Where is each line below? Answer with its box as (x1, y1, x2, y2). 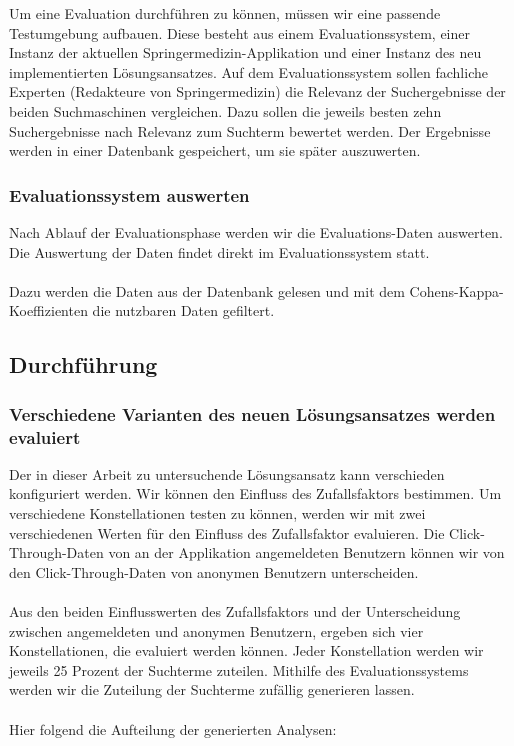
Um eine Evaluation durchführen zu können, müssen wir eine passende (9, 3, 441, 23)
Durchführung (9, 349, 158, 380)
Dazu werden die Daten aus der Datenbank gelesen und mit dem (9, 280, 405, 301)
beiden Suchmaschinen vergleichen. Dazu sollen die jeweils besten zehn (9, 100, 442, 121)
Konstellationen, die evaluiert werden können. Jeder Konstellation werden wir (9, 640, 484, 661)
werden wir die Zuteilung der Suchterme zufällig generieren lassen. (9, 679, 415, 700)
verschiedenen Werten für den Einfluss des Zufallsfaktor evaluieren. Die (9, 522, 445, 543)
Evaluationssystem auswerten (9, 182, 250, 207)
